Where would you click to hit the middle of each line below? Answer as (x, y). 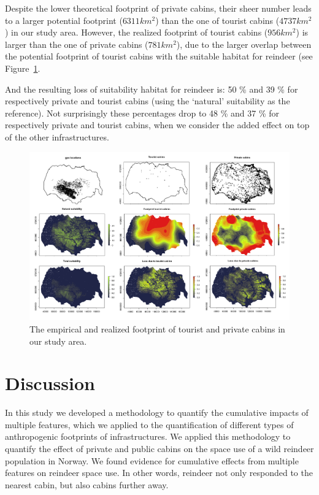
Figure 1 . (23, 68)
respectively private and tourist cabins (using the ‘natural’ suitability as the (148, 101)
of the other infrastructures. (57, 136)
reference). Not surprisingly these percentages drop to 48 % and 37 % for (142, 113)
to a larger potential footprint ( (64, 20)
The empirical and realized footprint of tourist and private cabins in (157, 328)
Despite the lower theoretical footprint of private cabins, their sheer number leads (158, 8)
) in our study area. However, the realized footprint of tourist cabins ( (136, 32)
